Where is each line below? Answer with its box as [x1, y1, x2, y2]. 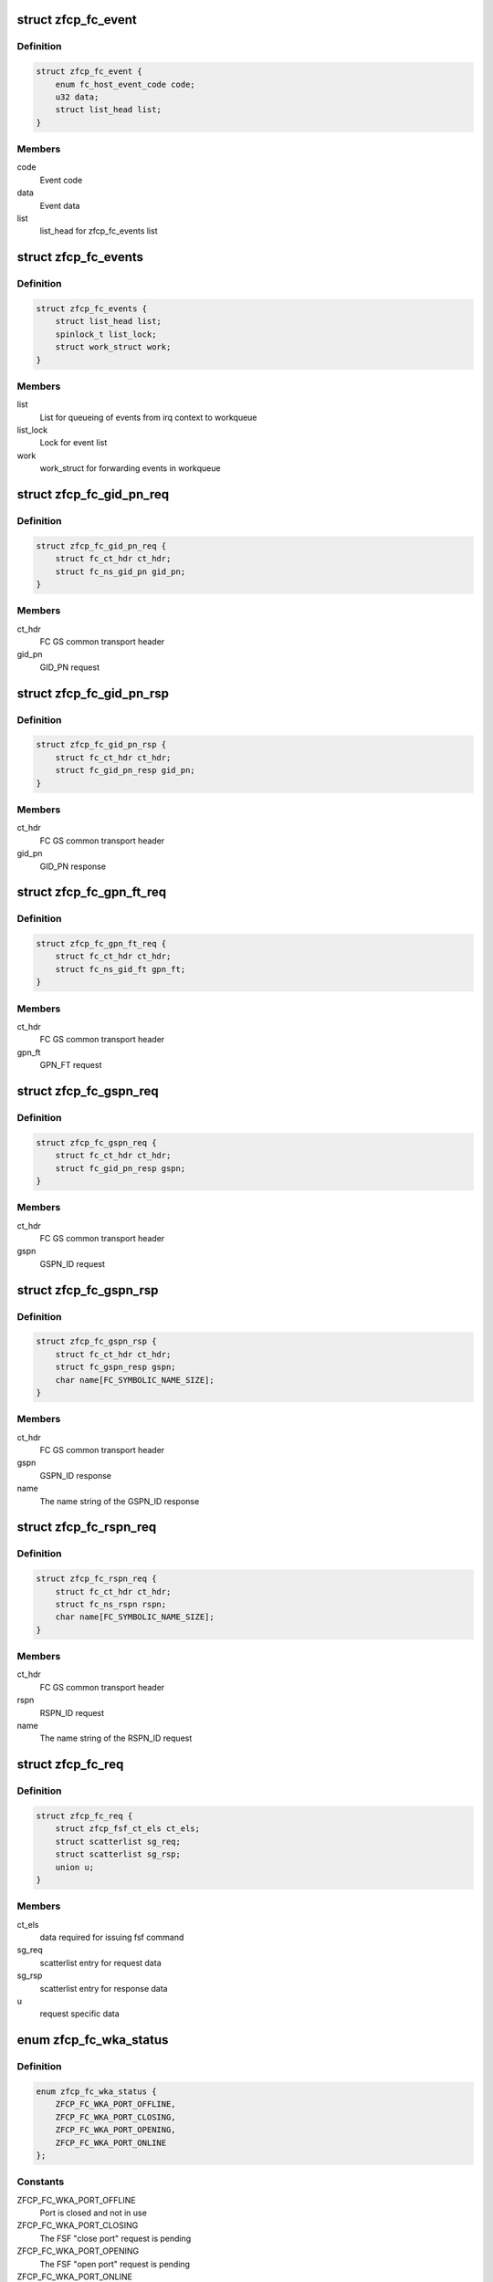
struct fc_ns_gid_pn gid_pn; [55, 566, 186, 577]
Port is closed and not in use [39, 2207, 148, 2218]
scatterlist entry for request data [39, 1957, 162, 1968]
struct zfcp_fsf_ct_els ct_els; [55, 1824, 201, 1834]
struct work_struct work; [55, 342, 172, 352]
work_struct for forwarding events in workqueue [39, 463, 221, 474]
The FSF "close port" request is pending [39, 2233, 192, 2244]
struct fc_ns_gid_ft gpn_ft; [55, 964, 186, 974]
